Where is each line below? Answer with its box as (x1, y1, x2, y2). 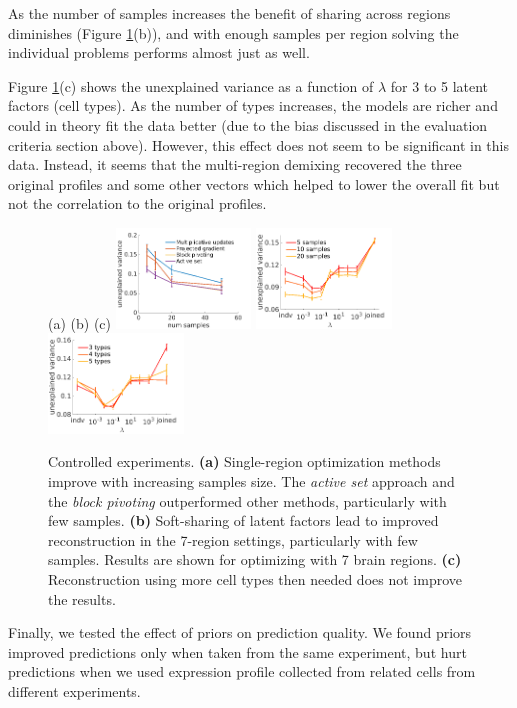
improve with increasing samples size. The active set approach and (48, 471, 455, 492)
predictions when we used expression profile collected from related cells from (8, 661, 476, 682)
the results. (48, 588, 116, 609)
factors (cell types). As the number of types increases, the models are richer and (8, 95, 498, 116)
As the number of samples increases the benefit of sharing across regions (8, 3, 451, 23)
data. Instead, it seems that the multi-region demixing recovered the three (8, 154, 462, 175)
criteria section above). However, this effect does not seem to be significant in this (8, 134, 510, 155)
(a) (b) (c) (48, 312, 111, 333)
